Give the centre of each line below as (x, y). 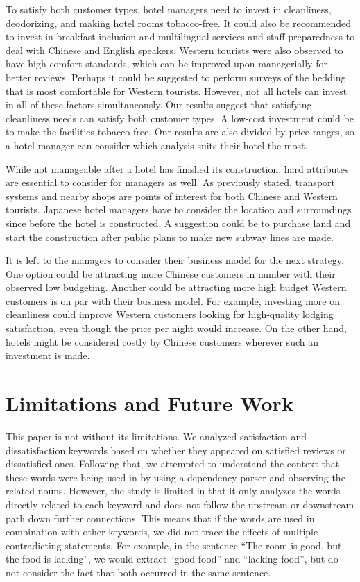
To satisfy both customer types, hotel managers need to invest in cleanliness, (169, 9)
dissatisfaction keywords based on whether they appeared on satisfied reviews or (176, 450)
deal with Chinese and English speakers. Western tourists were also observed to (174, 50)
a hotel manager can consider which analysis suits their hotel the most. (157, 145)
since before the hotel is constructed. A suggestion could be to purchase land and (178, 223)
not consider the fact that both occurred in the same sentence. (138, 572)
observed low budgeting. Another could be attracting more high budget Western (176, 287)
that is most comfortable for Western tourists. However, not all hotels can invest (177, 91)
